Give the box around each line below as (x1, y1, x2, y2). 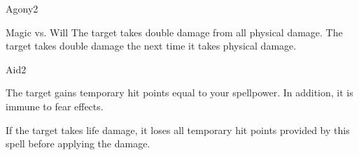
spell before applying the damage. (6, 136, 150, 151)
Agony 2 (6, 1, 38, 15)
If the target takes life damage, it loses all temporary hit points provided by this (6, 122, 350, 137)
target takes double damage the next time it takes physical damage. (6, 38, 297, 53)
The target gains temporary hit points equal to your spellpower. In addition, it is (6, 85, 353, 100)
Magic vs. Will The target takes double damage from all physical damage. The (6, 24, 343, 39)
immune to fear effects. (6, 98, 104, 113)
